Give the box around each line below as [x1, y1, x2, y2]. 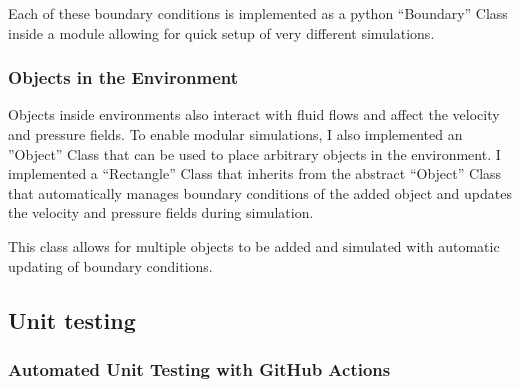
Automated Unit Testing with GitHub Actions [8, 356, 391, 381]
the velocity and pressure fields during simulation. [8, 202, 314, 223]
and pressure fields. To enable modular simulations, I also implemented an [8, 124, 463, 144]
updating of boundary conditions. [8, 255, 213, 276]
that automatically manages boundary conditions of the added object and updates [8, 182, 512, 203]
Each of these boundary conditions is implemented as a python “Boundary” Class [8, 3, 508, 23]
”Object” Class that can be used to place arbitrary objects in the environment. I [8, 143, 501, 164]
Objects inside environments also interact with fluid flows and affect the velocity [8, 104, 500, 125]
